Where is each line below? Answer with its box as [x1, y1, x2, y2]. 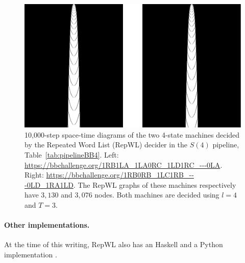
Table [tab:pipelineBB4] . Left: [24, 149, 119, 160]
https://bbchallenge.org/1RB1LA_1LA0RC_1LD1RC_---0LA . [24, 159, 223, 170]
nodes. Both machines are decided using [94, 189, 219, 200]
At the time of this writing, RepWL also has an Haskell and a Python [4, 239, 223, 250]
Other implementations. [4, 220, 90, 230]
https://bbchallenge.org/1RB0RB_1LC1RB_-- [46, 169, 194, 180]
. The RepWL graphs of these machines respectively [73, 179, 236, 190]
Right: [24, 169, 44, 180]
